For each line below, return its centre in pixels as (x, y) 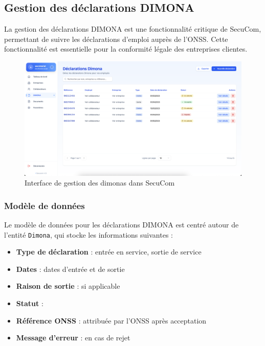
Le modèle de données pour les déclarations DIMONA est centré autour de (122, 224)
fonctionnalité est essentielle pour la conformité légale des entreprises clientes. (126, 49)
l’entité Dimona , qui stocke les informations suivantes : (89, 234)
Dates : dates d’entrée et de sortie (70, 269)
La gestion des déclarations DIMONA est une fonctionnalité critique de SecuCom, (133, 29)
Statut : (30, 303)
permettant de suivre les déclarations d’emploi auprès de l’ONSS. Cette (116, 39)
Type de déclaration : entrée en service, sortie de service (109, 252)
